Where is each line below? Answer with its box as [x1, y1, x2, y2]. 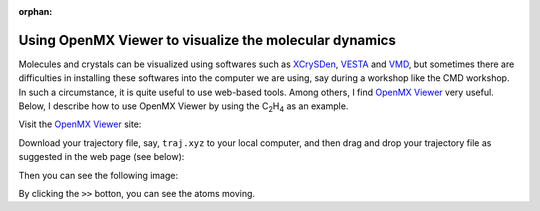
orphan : [18, 6, 53, 17]
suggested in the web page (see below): [18, 151, 185, 163]
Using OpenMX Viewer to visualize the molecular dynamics [18, 31, 397, 49]
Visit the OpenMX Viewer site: [18, 118, 142, 130]
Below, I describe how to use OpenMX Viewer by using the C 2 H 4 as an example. [18, 100, 349, 114]
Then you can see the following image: [18, 169, 179, 181]
